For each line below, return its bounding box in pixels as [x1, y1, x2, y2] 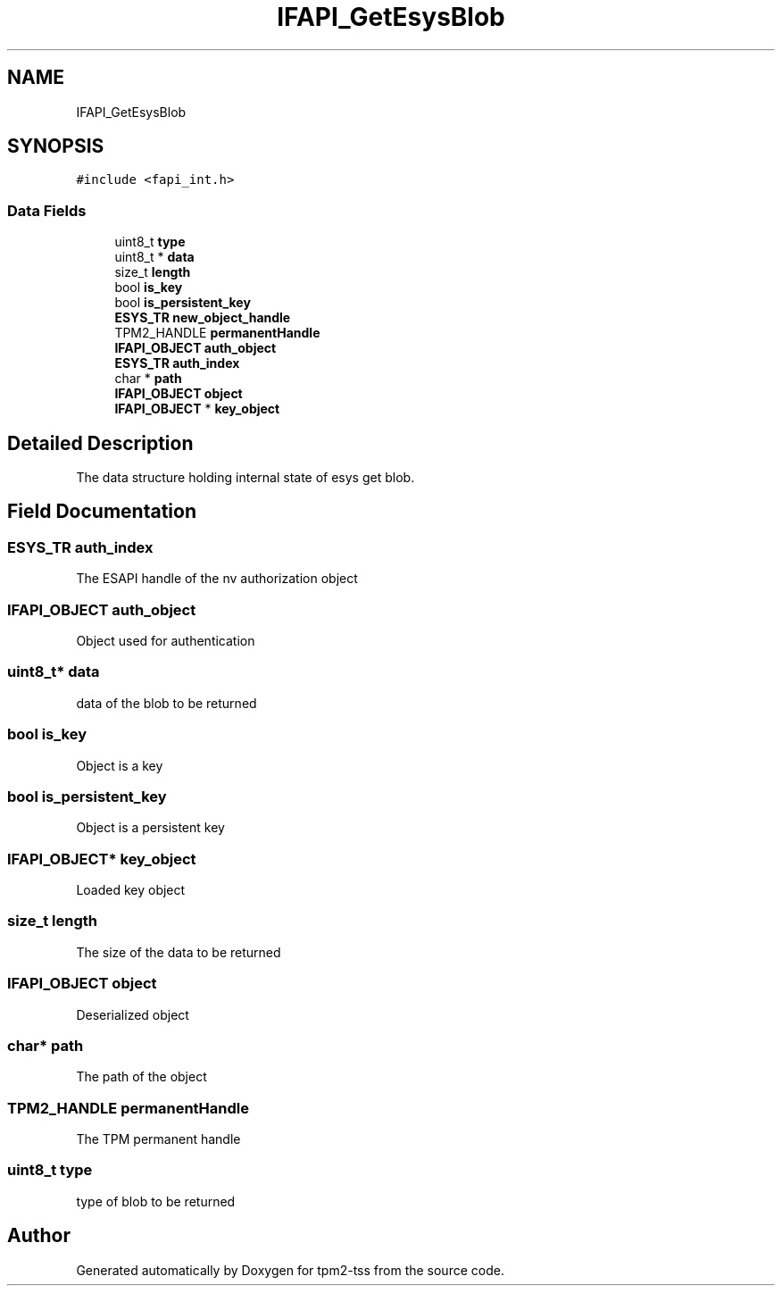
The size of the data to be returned [76, 944, 281, 960]
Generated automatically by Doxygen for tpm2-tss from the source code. [76, 1262, 504, 1278]
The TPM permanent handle [76, 1131, 241, 1147]
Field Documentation [7, 500, 196, 523]
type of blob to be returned [76, 1193, 236, 1209]
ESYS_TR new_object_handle [114, 310, 291, 326]
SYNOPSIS [7, 135, 104, 158]
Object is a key [76, 757, 163, 773]
